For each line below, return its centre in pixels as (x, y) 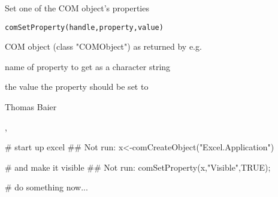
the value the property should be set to (77, 87)
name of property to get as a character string (88, 66)
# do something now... (46, 187)
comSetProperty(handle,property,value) (84, 27)
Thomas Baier (31, 107)
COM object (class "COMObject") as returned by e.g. (103, 46)
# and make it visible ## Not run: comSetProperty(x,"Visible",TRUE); (138, 167)
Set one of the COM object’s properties (77, 8)
